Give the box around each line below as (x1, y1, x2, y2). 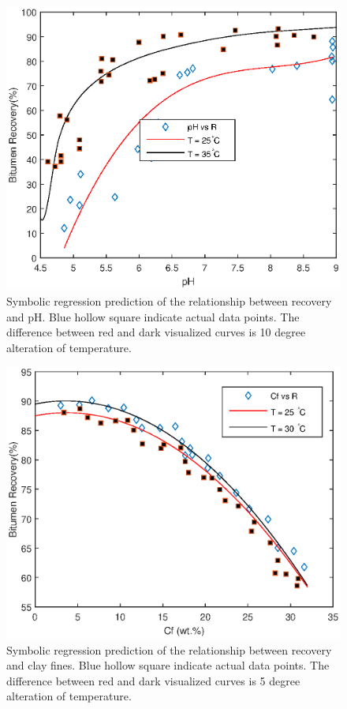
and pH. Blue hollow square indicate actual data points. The (6, 308, 300, 324)
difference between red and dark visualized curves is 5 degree (6, 672, 300, 688)
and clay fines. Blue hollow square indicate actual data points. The (6, 657, 330, 673)
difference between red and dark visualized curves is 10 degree (6, 324, 306, 340)
